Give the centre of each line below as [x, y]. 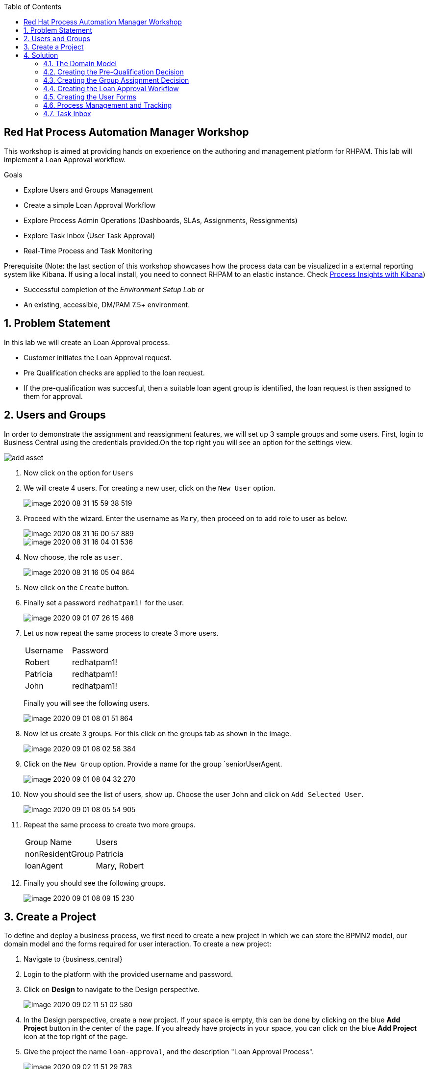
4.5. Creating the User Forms [90, 97]
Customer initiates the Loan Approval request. [98, 357]
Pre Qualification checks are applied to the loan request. [114, 373]
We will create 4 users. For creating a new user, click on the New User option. [150, 488]
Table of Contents [33, 7]
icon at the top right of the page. [76, 1037]
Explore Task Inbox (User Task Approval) [89, 235]
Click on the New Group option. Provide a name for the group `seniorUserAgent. [153, 764]
